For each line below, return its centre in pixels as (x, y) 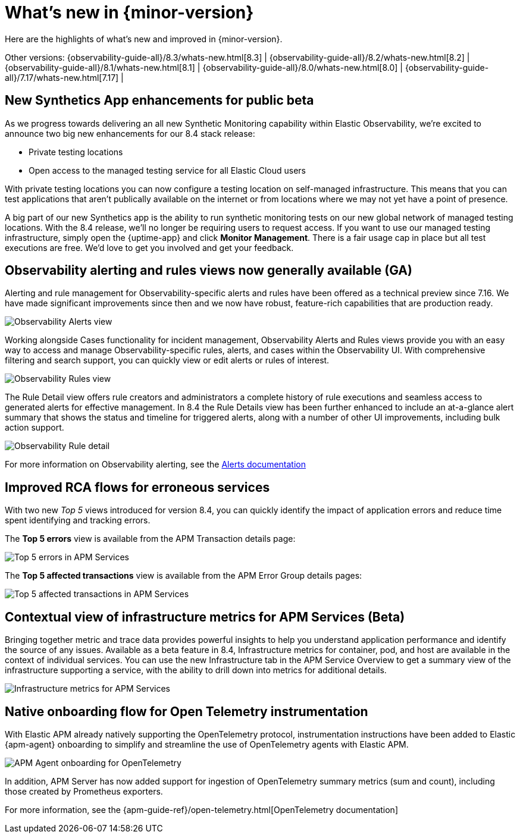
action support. (35, 428)
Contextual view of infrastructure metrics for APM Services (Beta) (205, 617)
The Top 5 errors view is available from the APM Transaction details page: (150, 539)
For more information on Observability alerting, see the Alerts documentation (155, 464)
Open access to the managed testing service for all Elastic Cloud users (167, 170)
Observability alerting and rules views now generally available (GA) (209, 271)
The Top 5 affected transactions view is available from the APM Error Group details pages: (184, 576)
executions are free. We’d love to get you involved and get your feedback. (149, 247)
